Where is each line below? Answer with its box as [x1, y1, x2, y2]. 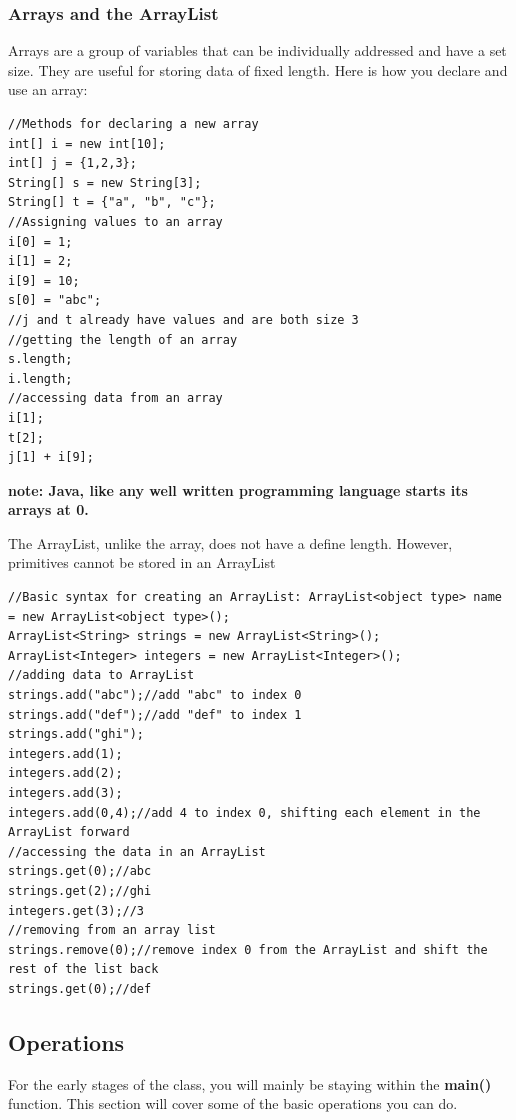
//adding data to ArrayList [8, 668, 195, 683]
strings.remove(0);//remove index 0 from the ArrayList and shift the [8, 942, 488, 957]
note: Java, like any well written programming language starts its [8, 479, 468, 500]
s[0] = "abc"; [8, 293, 102, 308]
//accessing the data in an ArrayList [8, 844, 266, 859]
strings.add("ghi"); [8, 727, 145, 742]
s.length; [8, 352, 73, 367]
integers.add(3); [8, 786, 123, 800]
